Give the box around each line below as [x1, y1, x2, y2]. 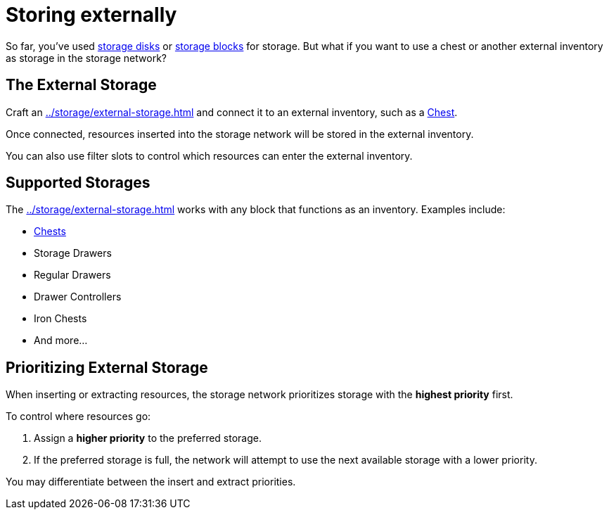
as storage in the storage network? [6, 51, 167, 64]
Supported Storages [6, 174, 150, 192]
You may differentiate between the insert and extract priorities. [6, 476, 296, 488]
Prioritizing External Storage [6, 358, 208, 376]
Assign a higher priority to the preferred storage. [34, 432, 262, 445]
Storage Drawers [34, 247, 112, 260]
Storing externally [6, 3, 177, 27]
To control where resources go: [6, 410, 151, 423]
